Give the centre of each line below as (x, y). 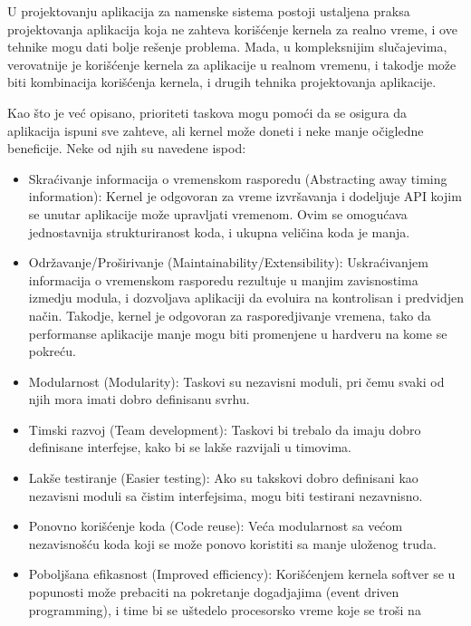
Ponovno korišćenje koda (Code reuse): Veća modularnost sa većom (216, 526)
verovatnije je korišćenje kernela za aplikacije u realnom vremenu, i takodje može (232, 64)
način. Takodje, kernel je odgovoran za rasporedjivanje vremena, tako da (230, 315)
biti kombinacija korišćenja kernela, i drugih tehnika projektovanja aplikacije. (222, 82)
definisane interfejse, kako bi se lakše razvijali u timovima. (190, 447)
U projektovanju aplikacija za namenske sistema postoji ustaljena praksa (209, 11)
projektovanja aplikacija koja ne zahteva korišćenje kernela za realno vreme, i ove (232, 29)
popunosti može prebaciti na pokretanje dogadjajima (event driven (214, 592)
